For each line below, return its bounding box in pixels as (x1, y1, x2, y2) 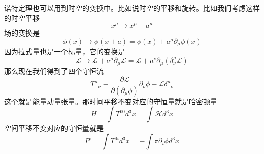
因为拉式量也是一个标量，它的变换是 (4, 46, 125, 57)
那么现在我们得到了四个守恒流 (4, 66, 104, 76)
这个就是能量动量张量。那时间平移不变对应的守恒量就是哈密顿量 (4, 96, 217, 106)
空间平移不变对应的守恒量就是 (4, 122, 104, 133)
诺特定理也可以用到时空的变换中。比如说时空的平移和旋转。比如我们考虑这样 (4, 3, 260, 13)
